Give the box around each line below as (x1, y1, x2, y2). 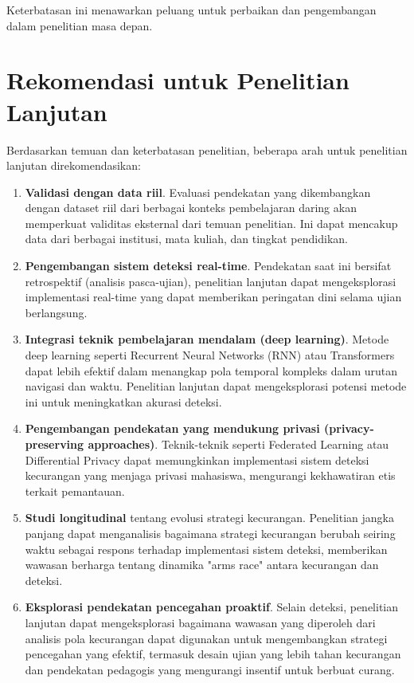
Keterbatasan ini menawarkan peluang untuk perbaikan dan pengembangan (6, 2, 377, 18)
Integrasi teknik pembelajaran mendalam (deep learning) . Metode (25, 331, 389, 347)
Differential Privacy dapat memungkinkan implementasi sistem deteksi (25, 451, 369, 468)
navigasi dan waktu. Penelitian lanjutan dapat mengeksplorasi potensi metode (25, 378, 407, 394)
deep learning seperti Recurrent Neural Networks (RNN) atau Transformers (25, 347, 395, 363)
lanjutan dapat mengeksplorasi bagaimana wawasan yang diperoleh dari (25, 614, 376, 630)
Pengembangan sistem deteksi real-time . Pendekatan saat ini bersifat (25, 257, 392, 274)
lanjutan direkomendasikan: (6, 157, 141, 174)
